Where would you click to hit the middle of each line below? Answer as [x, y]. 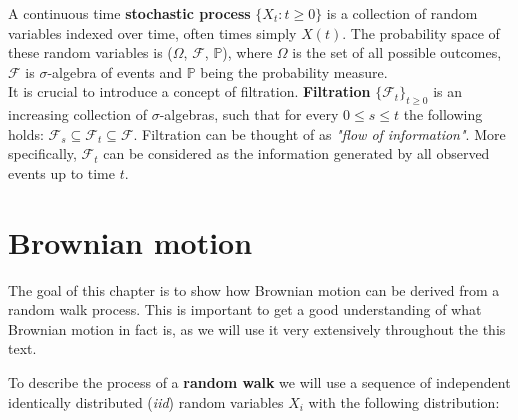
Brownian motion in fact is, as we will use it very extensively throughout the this [257, 328]
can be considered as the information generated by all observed [296, 153]
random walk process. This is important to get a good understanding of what [245, 309]
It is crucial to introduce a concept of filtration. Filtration [189, 91]
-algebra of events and [115, 71]
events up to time [62, 172]
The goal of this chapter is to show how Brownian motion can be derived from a [254, 289]
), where [247, 52]
